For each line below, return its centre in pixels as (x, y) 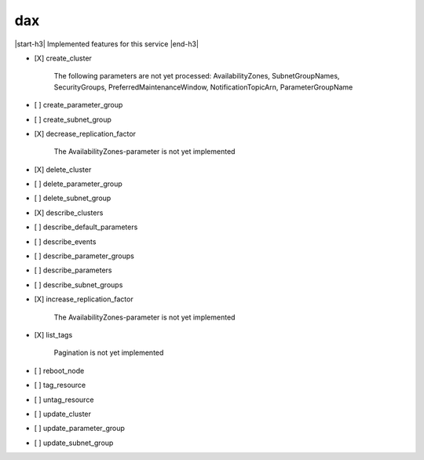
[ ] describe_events (65, 241)
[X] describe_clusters (69, 213)
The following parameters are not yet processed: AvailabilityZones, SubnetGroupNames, (197, 76)
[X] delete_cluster (63, 170)
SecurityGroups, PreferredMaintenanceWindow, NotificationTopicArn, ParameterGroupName (203, 87)
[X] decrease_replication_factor (85, 133)
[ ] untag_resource (64, 400)
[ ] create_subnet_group (73, 119)
